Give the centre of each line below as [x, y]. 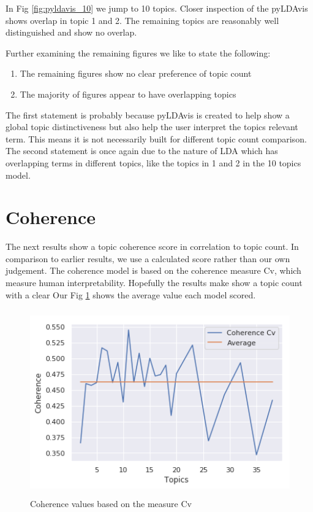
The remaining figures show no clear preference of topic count [136, 73]
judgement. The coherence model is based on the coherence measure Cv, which [153, 270]
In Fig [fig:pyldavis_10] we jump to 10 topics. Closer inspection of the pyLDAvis [157, 8]
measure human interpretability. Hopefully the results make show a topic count [154, 283]
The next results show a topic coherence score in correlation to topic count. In [152, 246]
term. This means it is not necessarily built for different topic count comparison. [156, 138]
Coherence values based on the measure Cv [111, 504]
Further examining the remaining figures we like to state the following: [138, 52]
